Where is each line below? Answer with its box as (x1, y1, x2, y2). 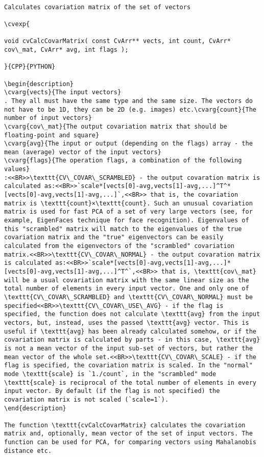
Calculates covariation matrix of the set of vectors (4, 3, 191, 11)
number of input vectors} (4, 114, 92, 122)
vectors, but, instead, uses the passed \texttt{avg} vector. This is (4, 319, 249, 326)
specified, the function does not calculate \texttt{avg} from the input (4, 310, 260, 318)
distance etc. (4, 447, 52, 454)
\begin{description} (4, 80, 74, 88)
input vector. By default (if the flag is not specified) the (4, 387, 220, 395)
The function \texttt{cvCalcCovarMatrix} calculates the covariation (4, 421, 246, 429)
